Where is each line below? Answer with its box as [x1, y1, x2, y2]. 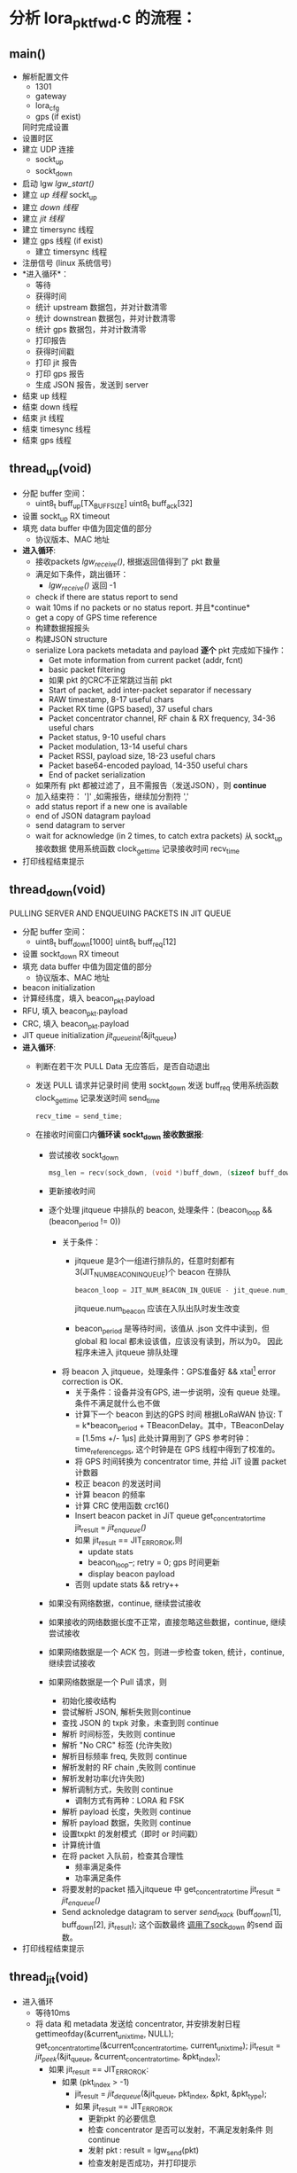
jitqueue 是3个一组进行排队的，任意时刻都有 [74, 1255, 236, 1266]
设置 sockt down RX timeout [21, 949, 119, 962]
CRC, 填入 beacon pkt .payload [21, 1018, 130, 1031]
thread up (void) [9, 461, 93, 479]
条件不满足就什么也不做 [74, 1397, 161, 1408]
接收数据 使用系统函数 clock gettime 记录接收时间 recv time [34, 843, 240, 856]
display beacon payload [88, 1568, 175, 1579]
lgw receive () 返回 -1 [48, 580, 117, 592]
